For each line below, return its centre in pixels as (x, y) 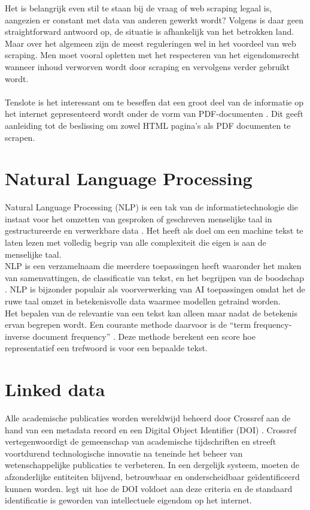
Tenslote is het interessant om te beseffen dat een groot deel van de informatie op (154, 102)
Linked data (55, 389)
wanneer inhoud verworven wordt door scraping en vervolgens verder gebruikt (148, 66)
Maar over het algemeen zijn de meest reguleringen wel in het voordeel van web (151, 43)
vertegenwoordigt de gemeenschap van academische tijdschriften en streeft (141, 441)
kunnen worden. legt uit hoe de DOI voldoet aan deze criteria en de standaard (149, 488)
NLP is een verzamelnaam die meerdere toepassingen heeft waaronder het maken (153, 266)
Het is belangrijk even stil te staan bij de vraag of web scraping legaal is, (139, 8)
